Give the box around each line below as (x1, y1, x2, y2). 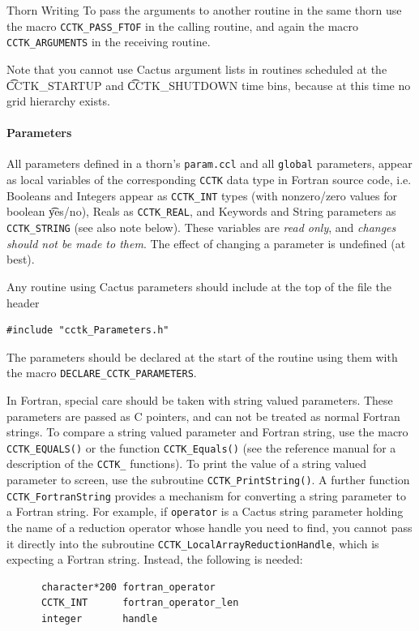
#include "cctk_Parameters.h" (6, 324, 169, 337)
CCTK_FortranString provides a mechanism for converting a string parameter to (6, 487, 406, 504)
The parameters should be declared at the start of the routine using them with (6, 348, 398, 365)
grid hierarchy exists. (6, 92, 110, 109)
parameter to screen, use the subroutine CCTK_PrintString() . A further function (6, 471, 410, 488)
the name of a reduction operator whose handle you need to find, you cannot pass (6, 519, 413, 536)
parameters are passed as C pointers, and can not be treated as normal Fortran (6, 407, 400, 424)
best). (6, 251, 35, 268)
